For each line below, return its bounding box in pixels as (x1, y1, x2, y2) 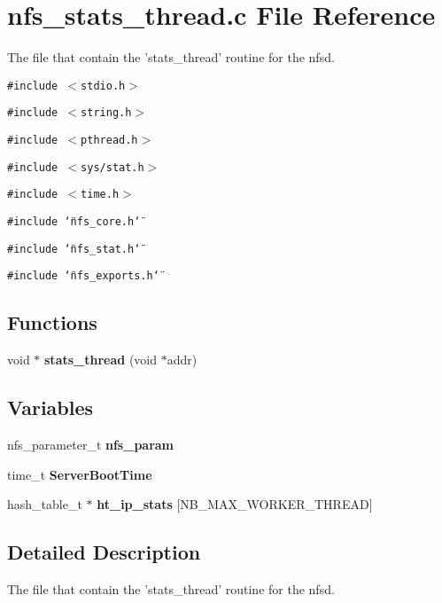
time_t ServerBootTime (7, 465, 152, 483)
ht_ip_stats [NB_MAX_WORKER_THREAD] (97, 495, 373, 513)
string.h (81, 106, 132, 120)
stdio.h (81, 79, 126, 92)
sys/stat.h (81, 161, 144, 174)
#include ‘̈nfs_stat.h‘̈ (7, 242, 141, 255)
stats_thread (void (44, 350, 158, 369)
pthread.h (81, 134, 138, 147)
